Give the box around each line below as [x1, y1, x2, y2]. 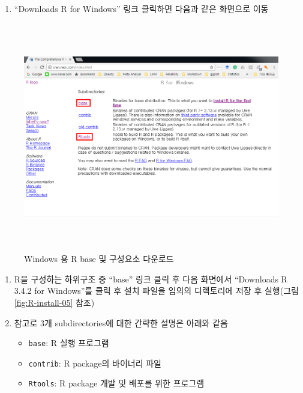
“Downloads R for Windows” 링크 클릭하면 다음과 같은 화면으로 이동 [14, 2, 269, 14]
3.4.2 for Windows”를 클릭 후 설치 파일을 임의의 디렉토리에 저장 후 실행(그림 [14, 284, 299, 297]
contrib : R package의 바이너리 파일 [28, 356, 161, 369]
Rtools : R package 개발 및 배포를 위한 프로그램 [28, 377, 205, 389]
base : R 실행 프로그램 [28, 337, 109, 349]
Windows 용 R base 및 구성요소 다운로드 [24, 252, 174, 265]
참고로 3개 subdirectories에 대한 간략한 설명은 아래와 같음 [14, 316, 228, 329]
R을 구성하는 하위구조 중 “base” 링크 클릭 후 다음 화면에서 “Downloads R [14, 272, 287, 285]
